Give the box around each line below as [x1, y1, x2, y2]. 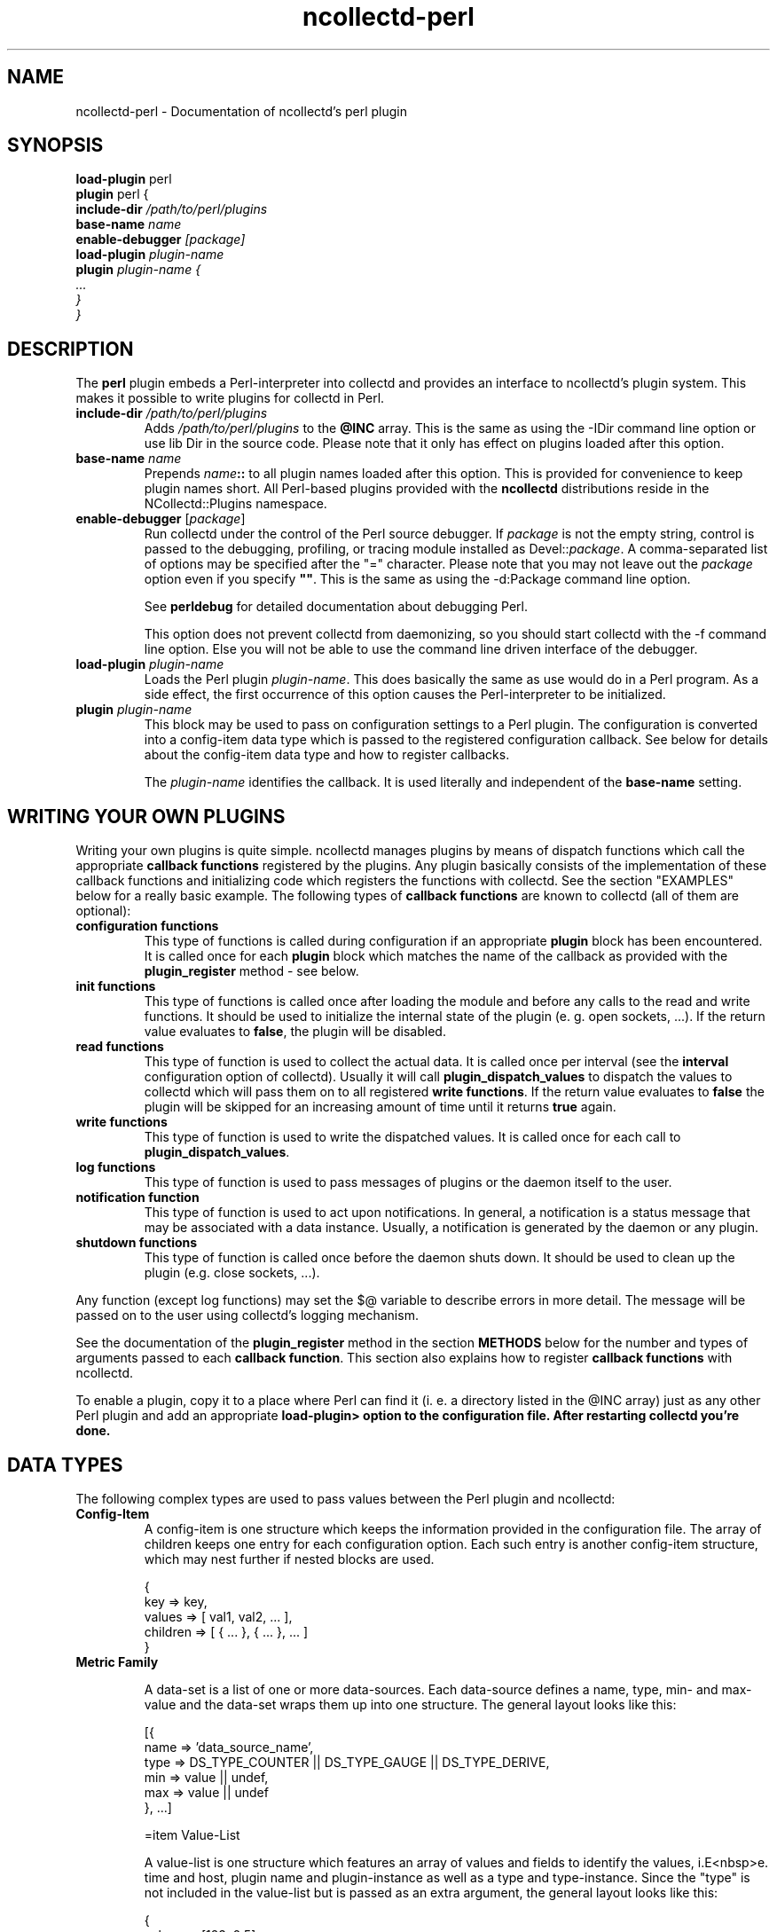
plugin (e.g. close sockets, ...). [144, 1265, 320, 1281]
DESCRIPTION [7, 337, 134, 360]
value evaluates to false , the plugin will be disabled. [144, 1024, 446, 1040]
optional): [75, 903, 131, 919]
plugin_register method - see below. [144, 963, 359, 979]
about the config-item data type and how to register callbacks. [144, 747, 510, 763]
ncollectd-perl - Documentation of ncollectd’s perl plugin [75, 103, 408, 119]
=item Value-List [144, 1826, 240, 1842]
